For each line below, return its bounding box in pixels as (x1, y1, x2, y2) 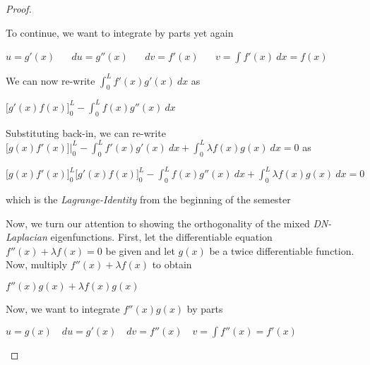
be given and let (105, 243, 175, 258)
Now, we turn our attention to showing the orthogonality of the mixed (6, 215, 310, 230)
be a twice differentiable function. (209, 243, 354, 258)
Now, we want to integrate (6, 301, 120, 316)
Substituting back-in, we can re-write (6, 125, 166, 140)
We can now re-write (6, 73, 95, 88)
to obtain (152, 257, 192, 272)
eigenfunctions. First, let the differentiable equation (50, 229, 273, 244)
